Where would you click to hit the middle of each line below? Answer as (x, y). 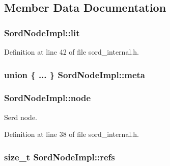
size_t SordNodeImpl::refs (60, 157)
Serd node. (21, 117)
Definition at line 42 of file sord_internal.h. (72, 52)
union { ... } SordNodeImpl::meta (75, 74)
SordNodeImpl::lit (42, 32)
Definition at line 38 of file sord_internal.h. (72, 134)
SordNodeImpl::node (48, 98)
